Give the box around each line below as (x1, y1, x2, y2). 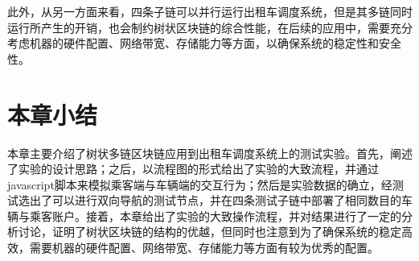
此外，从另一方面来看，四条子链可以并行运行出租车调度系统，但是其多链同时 (7, 3, 413, 19)
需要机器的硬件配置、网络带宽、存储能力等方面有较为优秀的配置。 (29, 239, 379, 256)
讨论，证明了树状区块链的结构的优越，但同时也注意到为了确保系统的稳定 (18, 223, 401, 240)
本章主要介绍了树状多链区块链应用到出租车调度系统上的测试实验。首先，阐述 (7, 144, 413, 161)
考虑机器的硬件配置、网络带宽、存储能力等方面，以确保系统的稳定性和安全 (7, 35, 401, 52)
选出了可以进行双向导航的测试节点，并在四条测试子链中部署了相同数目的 (18, 192, 401, 209)
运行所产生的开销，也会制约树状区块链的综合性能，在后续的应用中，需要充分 (7, 19, 413, 35)
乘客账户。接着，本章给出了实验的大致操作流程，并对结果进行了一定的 (29, 207, 401, 224)
